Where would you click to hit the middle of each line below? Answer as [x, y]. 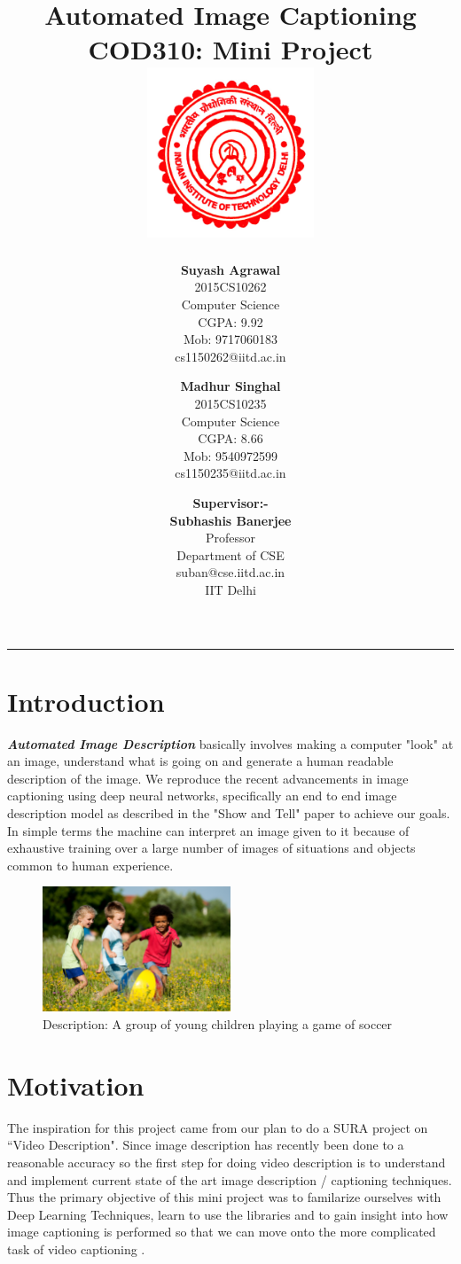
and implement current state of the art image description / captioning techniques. [230, 1179]
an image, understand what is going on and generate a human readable [200, 761]
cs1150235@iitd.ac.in [230, 473]
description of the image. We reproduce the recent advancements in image [208, 778]
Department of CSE [230, 554]
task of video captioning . [76, 1248]
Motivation [76, 1085]
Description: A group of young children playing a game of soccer [218, 1024]
